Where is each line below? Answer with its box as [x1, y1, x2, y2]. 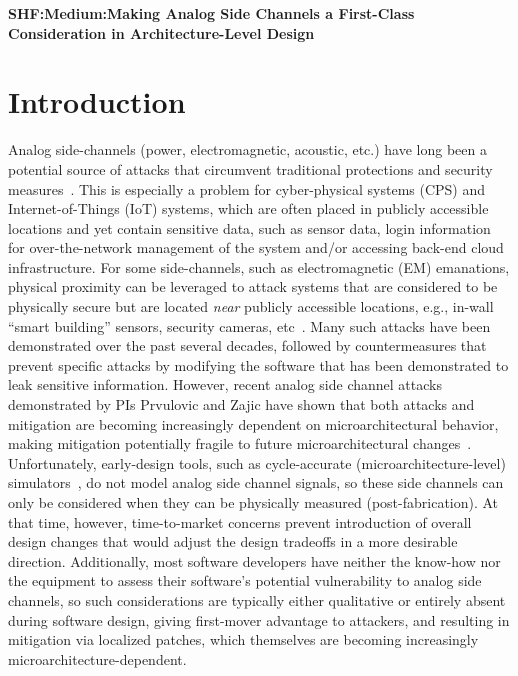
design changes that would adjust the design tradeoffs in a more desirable [8, 531, 458, 552]
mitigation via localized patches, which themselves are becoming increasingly [8, 629, 479, 650]
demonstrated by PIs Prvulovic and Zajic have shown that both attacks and [8, 394, 475, 415]
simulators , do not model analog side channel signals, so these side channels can [8, 472, 504, 493]
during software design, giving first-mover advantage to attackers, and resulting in [8, 609, 510, 630]
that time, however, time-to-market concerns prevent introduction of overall [8, 511, 472, 532]
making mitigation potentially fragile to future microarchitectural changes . [8, 433, 472, 454]
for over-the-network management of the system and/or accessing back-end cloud [8, 237, 504, 258]
